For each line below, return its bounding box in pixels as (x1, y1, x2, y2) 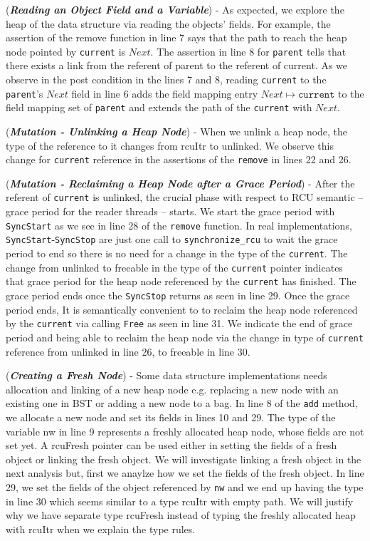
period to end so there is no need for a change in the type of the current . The (6, 246, 348, 260)
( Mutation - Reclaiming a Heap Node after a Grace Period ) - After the (6, 175, 355, 190)
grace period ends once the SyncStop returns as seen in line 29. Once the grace (6, 287, 350, 302)
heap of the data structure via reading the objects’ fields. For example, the (6, 16, 331, 31)
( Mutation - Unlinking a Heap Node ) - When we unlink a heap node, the (6, 124, 348, 138)
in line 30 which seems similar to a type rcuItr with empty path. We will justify (6, 493, 354, 508)
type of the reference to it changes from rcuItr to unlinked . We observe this (6, 138, 334, 153)
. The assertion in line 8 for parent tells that (150, 43, 347, 58)
